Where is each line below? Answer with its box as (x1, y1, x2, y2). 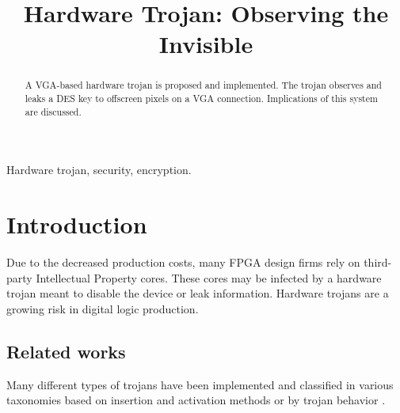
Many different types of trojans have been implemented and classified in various (6, 376, 394, 392)
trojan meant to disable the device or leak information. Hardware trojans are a (6, 285, 389, 301)
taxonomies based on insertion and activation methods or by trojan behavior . (6, 392, 386, 408)
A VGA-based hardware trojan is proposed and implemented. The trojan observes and (25, 78, 382, 92)
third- (364, 254, 392, 271)
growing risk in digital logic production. (6, 300, 199, 316)
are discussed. (25, 104, 82, 118)
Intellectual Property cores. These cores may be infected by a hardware (36, 269, 382, 286)
